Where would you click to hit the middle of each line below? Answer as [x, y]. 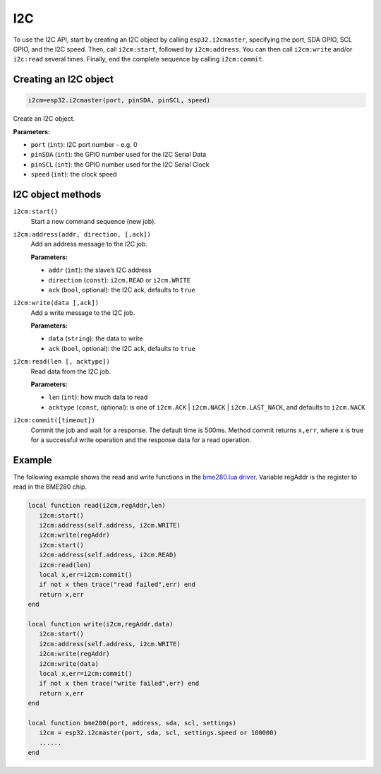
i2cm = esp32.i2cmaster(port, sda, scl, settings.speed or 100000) [158, 733]
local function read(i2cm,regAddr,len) [97, 506]
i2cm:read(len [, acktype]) [62, 362]
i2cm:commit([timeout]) [54, 421]
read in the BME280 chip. [50, 487]
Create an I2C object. [44, 119]
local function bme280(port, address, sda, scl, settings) [132, 723]
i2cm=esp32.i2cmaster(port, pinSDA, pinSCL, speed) [119, 100]
